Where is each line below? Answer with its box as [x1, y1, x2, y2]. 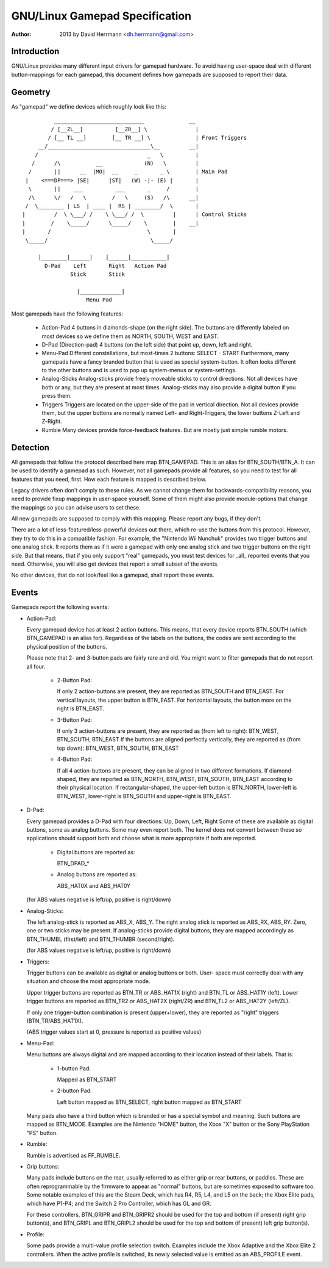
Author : [11, 31, 32, 38]
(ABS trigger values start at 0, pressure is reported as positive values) [26, 1028, 202, 1036]
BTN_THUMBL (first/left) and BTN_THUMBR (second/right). [26, 935, 175, 943]
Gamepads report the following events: [11, 603, 109, 611]
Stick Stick [70, 271, 125, 278]
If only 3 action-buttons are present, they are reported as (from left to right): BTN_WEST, [57, 727, 279, 735]
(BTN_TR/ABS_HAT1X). [26, 1017, 83, 1025]
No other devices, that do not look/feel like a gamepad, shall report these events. [11, 571, 214, 579]
